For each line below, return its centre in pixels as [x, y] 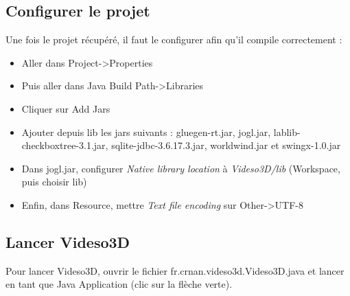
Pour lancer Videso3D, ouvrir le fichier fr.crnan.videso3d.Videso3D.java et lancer [175, 270]
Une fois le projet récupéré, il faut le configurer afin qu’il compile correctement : [174, 39]
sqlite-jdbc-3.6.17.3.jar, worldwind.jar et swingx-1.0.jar [226, 145]
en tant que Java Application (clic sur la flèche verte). [119, 284]
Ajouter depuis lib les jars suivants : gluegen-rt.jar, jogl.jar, [146, 132]
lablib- [287, 132]
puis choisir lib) [54, 182]
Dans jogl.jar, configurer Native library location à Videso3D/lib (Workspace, [181, 168]
